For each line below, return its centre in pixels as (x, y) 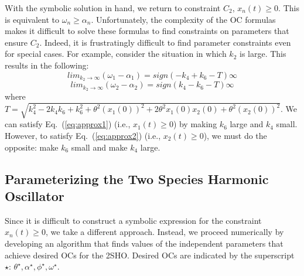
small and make (99, 147)
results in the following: (47, 65)
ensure (16, 42)
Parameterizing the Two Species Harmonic (137, 178)
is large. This (263, 54)
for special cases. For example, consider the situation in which (116, 54)
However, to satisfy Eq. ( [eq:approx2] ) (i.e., (83, 136)
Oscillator (35, 195)
